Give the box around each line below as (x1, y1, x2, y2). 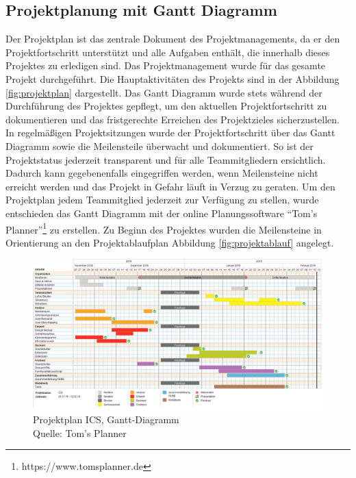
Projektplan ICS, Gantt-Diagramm (33, 412, 179, 427)
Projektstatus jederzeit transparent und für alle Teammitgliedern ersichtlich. (5, 152, 326, 166)
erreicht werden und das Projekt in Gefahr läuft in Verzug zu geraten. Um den (5, 179, 335, 193)
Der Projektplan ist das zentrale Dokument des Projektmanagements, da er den (5, 32, 340, 46)
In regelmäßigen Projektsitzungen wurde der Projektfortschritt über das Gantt (5, 125, 335, 140)
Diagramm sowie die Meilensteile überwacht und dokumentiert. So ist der (5, 138, 314, 153)
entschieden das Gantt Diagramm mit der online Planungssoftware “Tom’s (5, 205, 318, 220)
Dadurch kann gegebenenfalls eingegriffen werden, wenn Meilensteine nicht (5, 166, 318, 180)
